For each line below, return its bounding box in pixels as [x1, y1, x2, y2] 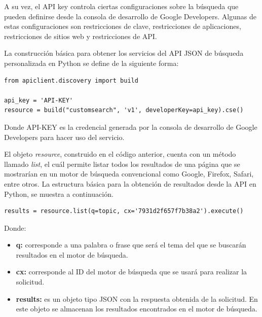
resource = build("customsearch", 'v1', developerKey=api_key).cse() [4, 107, 244, 114]
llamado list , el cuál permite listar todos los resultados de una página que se [4, 158, 240, 169]
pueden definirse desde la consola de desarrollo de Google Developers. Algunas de [4, 11, 256, 21]
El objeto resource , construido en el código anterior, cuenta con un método [4, 149, 236, 159]
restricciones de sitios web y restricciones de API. [4, 30, 157, 41]
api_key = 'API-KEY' [4, 96, 73, 104]
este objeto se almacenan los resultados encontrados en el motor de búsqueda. [16, 303, 257, 314]
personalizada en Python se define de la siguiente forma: [4, 57, 179, 68]
